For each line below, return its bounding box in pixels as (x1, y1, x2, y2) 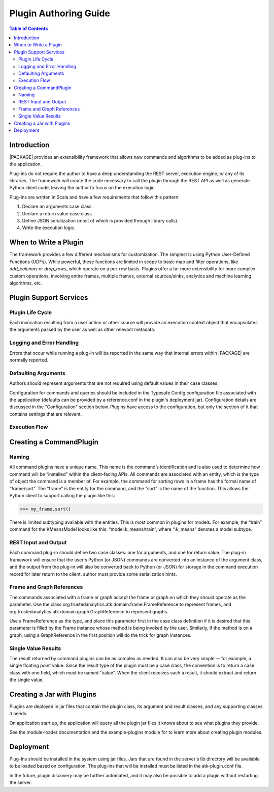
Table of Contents (9, 25, 48, 32)
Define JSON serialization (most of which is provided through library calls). (22, 218, 179, 224)
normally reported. (9, 357, 48, 363)
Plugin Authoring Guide (9, 8, 110, 19)
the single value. (9, 677, 44, 683)
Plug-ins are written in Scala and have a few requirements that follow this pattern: (9, 194, 180, 200)
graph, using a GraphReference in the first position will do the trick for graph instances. (9, 632, 192, 638)
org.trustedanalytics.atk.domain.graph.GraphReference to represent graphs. (9, 608, 168, 614)
